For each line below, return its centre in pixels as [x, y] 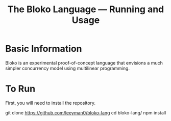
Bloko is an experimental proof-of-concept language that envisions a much [84, 63]
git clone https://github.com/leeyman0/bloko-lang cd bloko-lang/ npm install [86, 112]
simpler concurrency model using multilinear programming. [68, 68]
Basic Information [44, 49]
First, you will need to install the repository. [51, 103]
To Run [20, 89]
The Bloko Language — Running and [86, 9]
